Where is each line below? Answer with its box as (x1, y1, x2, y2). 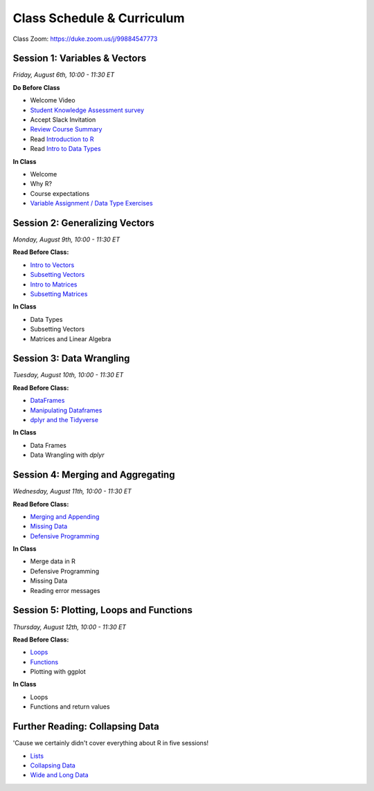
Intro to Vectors (30, 260, 75, 269)
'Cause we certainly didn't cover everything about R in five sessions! (12, 739, 209, 747)
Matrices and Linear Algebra (30, 334, 112, 343)
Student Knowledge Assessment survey (30, 106, 145, 114)
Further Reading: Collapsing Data (12, 720, 159, 733)
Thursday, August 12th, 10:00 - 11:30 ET (12, 623, 127, 631)
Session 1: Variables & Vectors (12, 53, 147, 64)
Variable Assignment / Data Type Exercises (30, 199, 153, 208)
